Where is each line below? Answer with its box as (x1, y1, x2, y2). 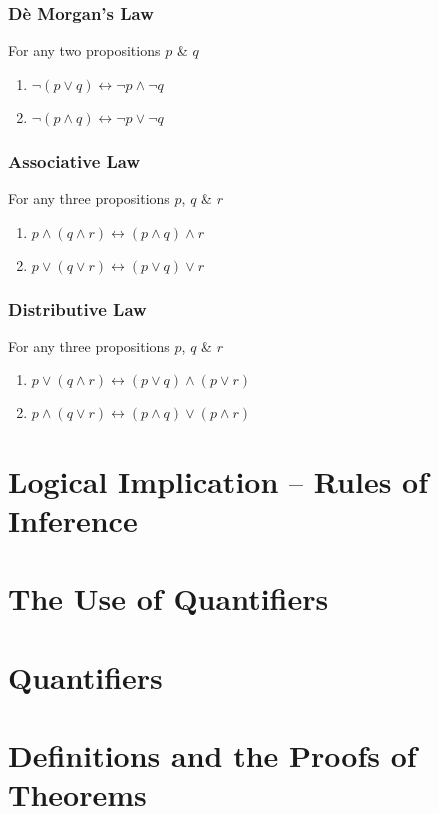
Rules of (313, 460, 428, 501)
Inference (8, 499, 138, 540)
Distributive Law (8, 296, 147, 321)
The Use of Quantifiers (8, 578, 329, 619)
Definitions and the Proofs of (8, 734, 417, 775)
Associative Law (8, 148, 141, 173)
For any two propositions (8, 40, 161, 61)
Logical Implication (8, 460, 279, 501)
